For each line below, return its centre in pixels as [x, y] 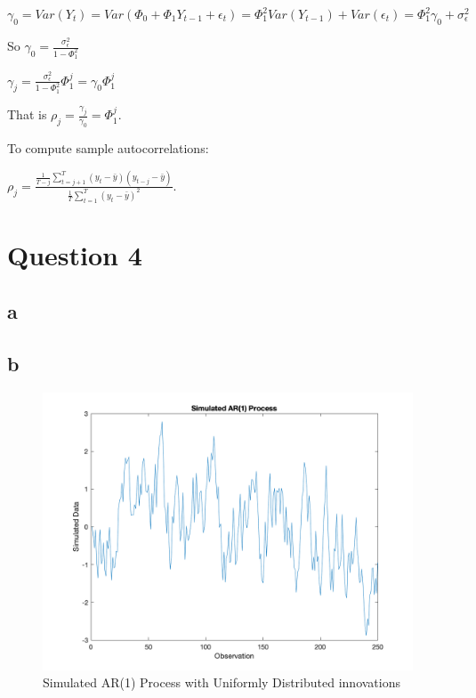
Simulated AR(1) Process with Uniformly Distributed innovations [222, 682]
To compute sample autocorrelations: [108, 147]
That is [27, 114]
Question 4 [75, 254]
